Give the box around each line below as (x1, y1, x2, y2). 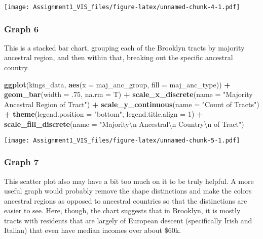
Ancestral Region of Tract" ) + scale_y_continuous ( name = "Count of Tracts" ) (4, 99, 259, 109)
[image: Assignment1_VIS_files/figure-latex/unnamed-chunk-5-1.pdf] (4, 136, 240, 144)
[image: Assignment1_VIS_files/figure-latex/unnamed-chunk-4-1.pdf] (4, 4, 240, 11)
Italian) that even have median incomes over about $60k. (4, 225, 181, 235)
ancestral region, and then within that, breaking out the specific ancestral (4, 52, 233, 63)
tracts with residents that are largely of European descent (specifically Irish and (4, 215, 252, 225)
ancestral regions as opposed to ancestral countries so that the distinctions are (4, 195, 247, 206)
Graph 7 (4, 156, 39, 168)
